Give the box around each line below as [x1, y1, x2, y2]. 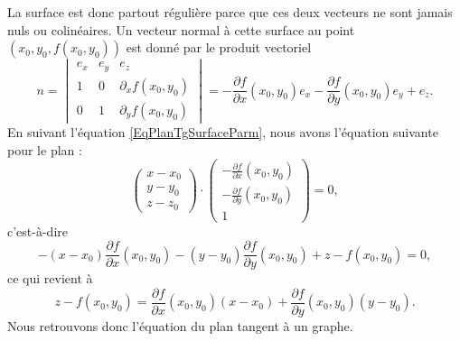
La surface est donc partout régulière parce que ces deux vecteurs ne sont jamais [7, 3, 453, 21]
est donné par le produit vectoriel [126, 38, 312, 57]
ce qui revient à [7, 269, 93, 288]
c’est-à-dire [7, 221, 68, 240]
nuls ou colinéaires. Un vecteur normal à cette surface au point [7, 20, 355, 39]
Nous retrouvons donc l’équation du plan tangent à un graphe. [7, 316, 353, 335]
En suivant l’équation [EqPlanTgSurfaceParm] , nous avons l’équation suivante [7, 122, 438, 141]
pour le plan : [7, 140, 82, 159]
